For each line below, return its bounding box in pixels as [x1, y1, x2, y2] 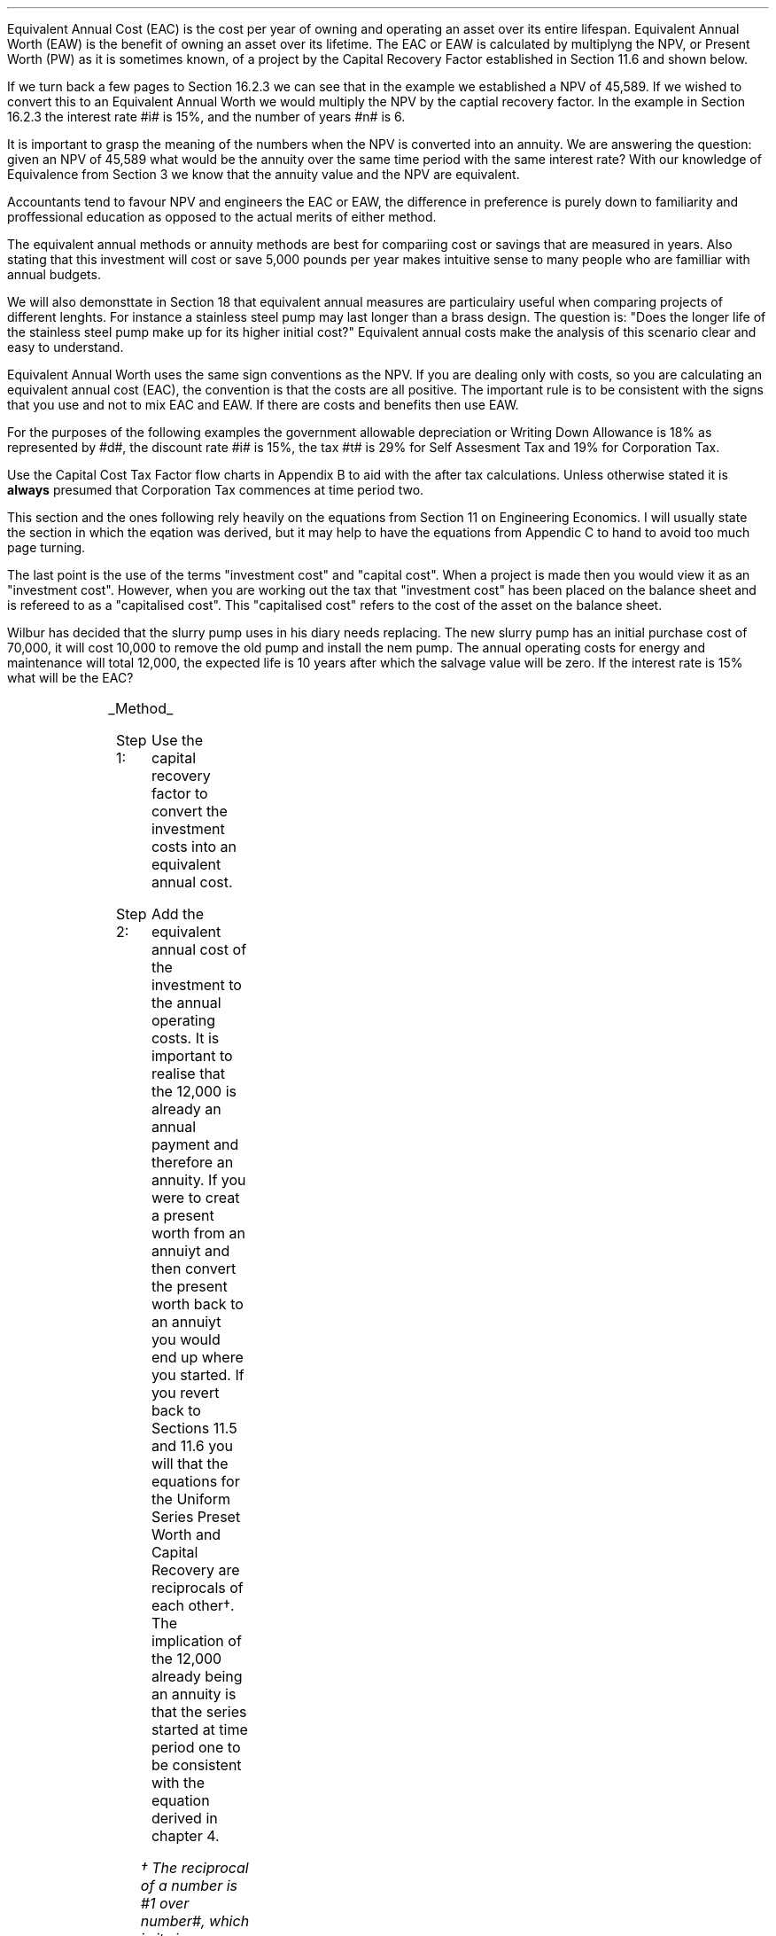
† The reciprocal [140, 1859, 249, 1877]
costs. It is [151, 1029, 220, 1047]
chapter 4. [151, 1827, 220, 1845]
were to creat [151, 1189, 240, 1206]
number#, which [140, 1912, 250, 1930]
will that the [151, 1455, 229, 1472]
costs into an [151, 838, 237, 855]
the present [151, 1277, 228, 1295]
